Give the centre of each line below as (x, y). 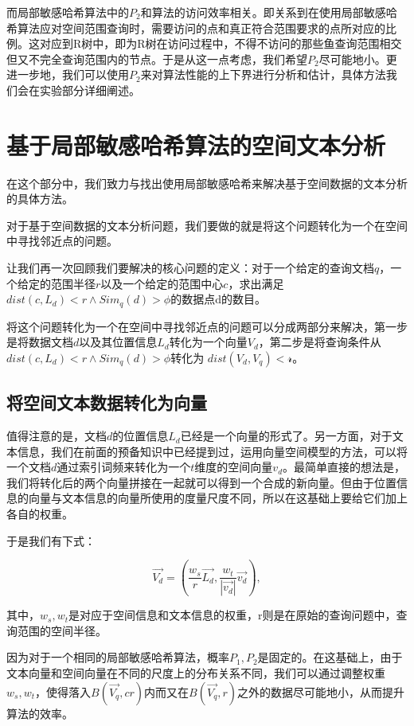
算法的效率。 (40, 713)
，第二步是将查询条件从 (320, 342)
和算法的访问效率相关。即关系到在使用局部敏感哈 (269, 12)
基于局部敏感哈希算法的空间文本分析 (196, 144)
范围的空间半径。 (62, 630)
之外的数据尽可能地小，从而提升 (321, 691)
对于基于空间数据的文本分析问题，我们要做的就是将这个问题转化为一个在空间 (207, 225)
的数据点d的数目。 (218, 299)
